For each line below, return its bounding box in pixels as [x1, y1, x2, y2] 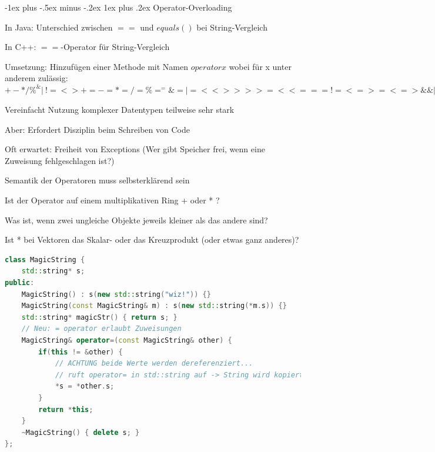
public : [5, 279, 35, 287]
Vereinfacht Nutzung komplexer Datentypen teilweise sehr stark [5, 103, 235, 116]
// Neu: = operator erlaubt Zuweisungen [21, 324, 182, 333]
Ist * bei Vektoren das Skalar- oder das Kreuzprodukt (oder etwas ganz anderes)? [5, 233, 299, 246]
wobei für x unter [229, 60, 292, 72]
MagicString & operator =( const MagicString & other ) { [21, 336, 232, 344]
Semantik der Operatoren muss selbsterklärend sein [5, 174, 190, 186]
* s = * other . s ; [55, 382, 115, 391]
